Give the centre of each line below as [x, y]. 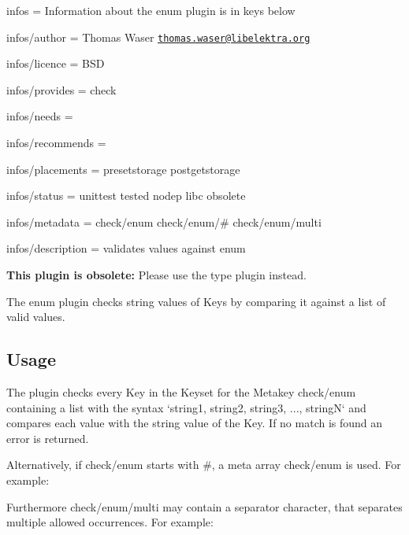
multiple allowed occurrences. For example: [110, 522]
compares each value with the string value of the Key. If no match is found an [195, 423]
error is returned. [48, 438]
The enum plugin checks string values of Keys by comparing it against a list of [196, 301]
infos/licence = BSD [56, 63]
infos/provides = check [61, 89]
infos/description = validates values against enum [126, 248]
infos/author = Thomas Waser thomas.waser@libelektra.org [158, 37]
